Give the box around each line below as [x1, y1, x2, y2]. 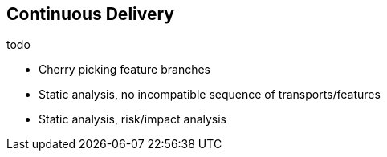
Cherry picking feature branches [39, 62, 211, 77]
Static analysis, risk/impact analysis [39, 112, 227, 127]
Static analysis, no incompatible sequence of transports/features [39, 87, 381, 102]
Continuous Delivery [6, 4, 175, 24]
